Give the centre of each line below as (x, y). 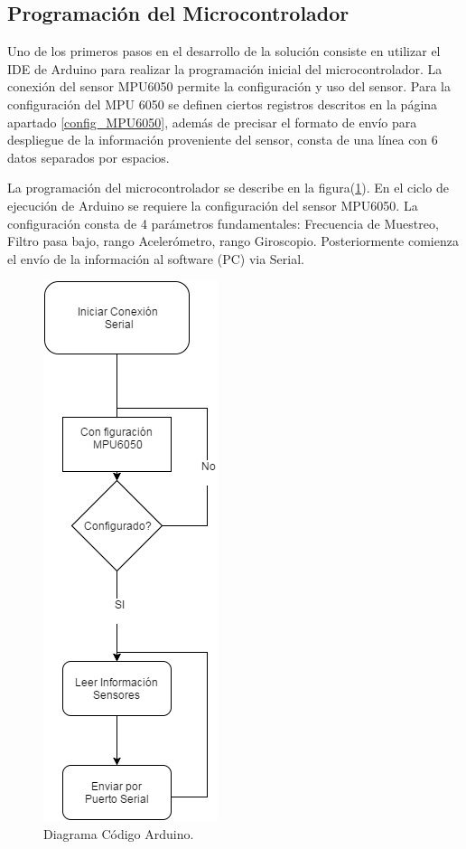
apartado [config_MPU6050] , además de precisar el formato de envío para (212, 122)
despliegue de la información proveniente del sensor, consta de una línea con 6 (223, 140)
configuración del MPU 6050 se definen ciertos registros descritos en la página (223, 104)
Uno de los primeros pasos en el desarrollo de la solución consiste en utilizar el (224, 51)
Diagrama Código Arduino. (119, 833)
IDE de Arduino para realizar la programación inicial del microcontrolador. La (225, 68)
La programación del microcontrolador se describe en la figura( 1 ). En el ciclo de (228, 188)
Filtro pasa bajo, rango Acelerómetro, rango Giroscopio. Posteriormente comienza (233, 241)
